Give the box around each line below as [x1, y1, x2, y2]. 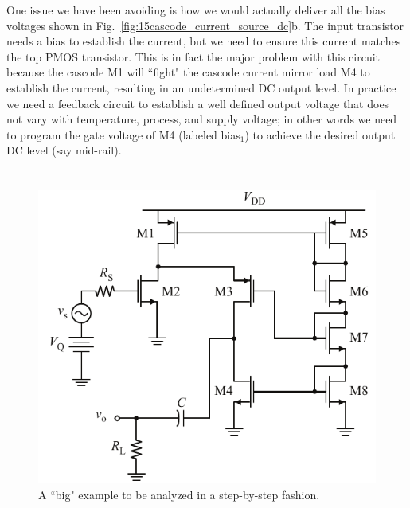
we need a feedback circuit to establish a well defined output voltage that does [6, 95, 389, 111]
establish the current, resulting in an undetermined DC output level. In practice [6, 79, 396, 96]
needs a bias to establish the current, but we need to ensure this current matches [6, 33, 401, 49]
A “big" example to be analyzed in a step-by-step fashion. [38, 486, 320, 502]
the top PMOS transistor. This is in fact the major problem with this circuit [6, 48, 381, 64]
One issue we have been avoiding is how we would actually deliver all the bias [6, 2, 385, 18]
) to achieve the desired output [244, 126, 396, 143]
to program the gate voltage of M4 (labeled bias [6, 126, 240, 143]
